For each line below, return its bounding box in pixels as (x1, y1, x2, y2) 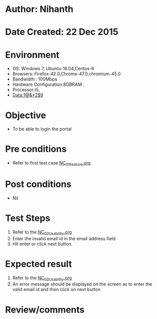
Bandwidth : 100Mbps (12, 76, 57, 82)
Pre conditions (5, 144, 67, 155)
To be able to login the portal (12, 126, 72, 132)
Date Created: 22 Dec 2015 (5, 26, 119, 38)
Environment (5, 49, 60, 60)
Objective (5, 110, 46, 121)
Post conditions (5, 178, 72, 190)
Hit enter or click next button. (12, 241, 73, 247)
